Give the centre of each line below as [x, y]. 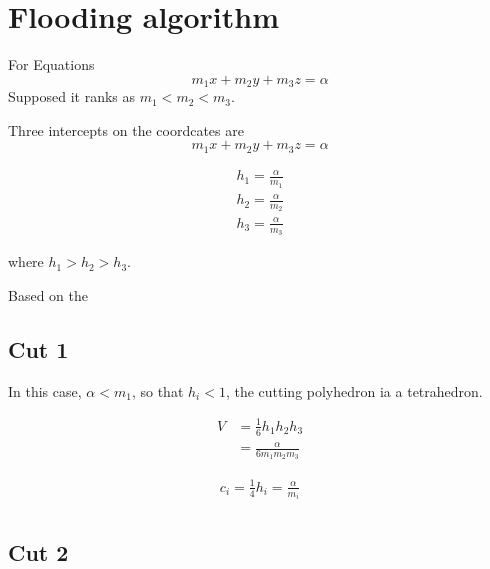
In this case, [45, 390]
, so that [157, 390]
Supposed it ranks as [72, 96]
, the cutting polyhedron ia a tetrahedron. [354, 390]
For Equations [51, 64]
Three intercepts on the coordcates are [126, 129]
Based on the [48, 294]
